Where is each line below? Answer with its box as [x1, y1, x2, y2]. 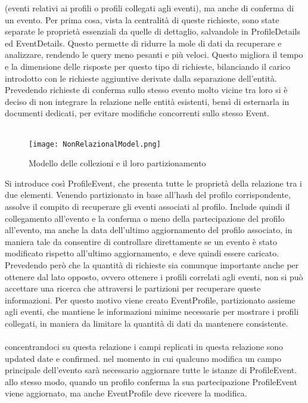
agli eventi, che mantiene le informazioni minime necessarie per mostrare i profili [5, 305, 299, 318]
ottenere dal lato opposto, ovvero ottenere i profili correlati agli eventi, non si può [5, 270, 303, 283]
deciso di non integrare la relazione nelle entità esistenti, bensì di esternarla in [5, 95, 290, 107]
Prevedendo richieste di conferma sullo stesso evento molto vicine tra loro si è [5, 83, 288, 96]
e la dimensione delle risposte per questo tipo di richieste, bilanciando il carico [5, 60, 291, 72]
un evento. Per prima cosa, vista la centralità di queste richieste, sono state [5, 13, 279, 26]
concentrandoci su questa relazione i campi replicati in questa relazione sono [5, 340, 284, 353]
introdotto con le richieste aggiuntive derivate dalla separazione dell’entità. [5, 72, 277, 84]
